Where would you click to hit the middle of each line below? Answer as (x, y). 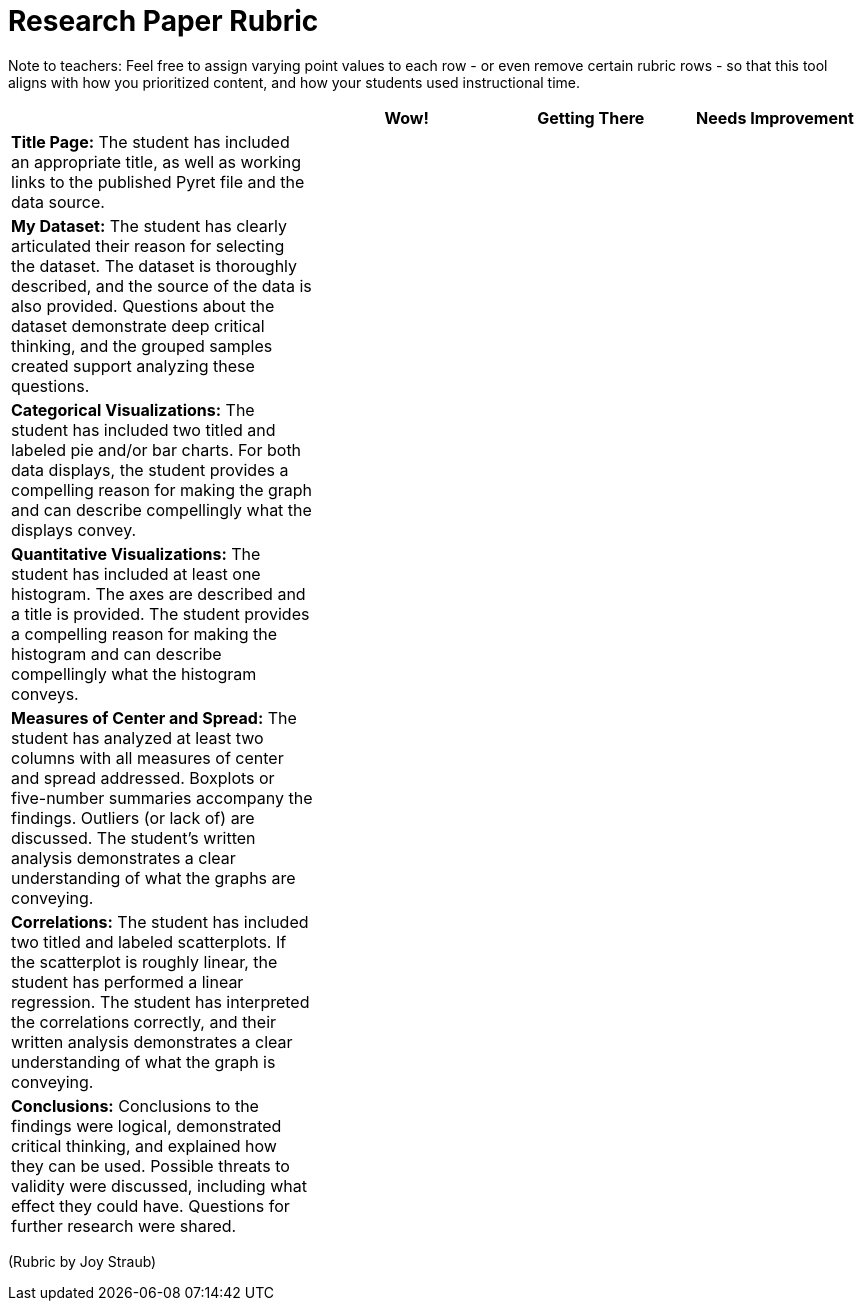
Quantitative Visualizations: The (136, 553)
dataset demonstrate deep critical (138, 325)
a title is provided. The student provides (160, 613)
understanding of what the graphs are (153, 877)
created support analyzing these (133, 365)
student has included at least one (136, 573)
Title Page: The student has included (150, 141)
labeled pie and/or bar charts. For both (156, 449)
